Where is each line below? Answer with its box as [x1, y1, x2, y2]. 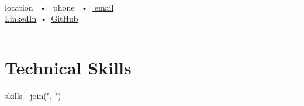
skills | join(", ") [5, 89, 61, 101]
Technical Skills [5, 55, 132, 79]
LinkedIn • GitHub [5, 12, 78, 25]
